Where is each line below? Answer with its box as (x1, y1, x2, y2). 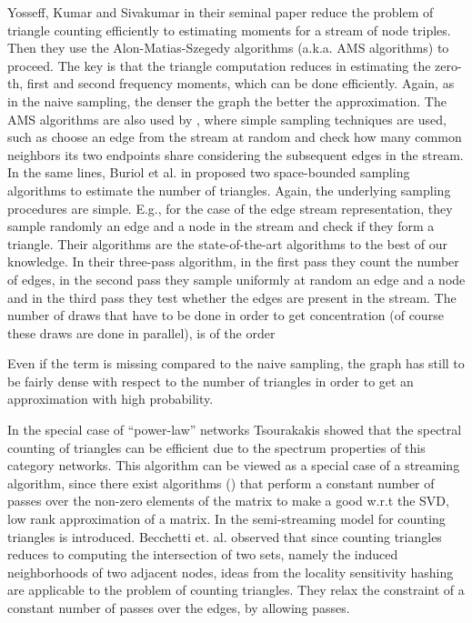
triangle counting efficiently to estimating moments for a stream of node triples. (7, 20, 451, 39)
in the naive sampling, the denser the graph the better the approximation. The (7, 91, 447, 110)
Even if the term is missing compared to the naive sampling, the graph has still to (7, 354, 465, 373)
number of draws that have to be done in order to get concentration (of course (7, 306, 444, 325)
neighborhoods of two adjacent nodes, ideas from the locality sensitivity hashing (7, 562, 454, 581)
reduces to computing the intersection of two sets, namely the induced (7, 545, 398, 564)
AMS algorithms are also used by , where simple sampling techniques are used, (7, 109, 447, 128)
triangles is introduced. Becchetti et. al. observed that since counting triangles (7, 527, 442, 546)
